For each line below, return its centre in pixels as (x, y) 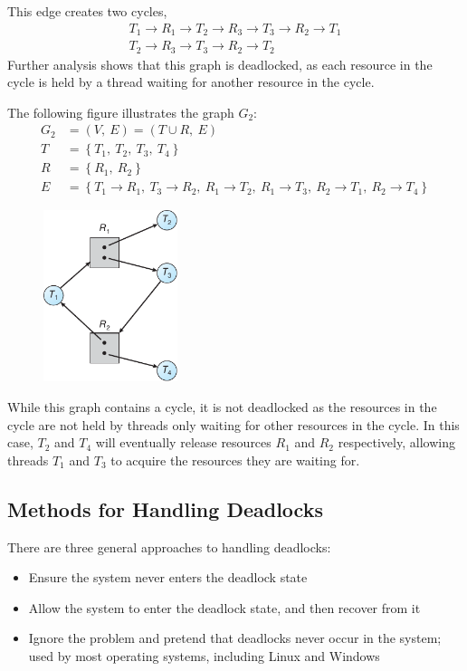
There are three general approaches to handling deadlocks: (169, 546)
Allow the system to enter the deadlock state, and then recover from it (224, 607)
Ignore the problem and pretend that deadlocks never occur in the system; (235, 638)
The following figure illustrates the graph (121, 112)
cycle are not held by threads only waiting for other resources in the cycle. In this (233, 424)
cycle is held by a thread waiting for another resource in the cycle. (191, 82)
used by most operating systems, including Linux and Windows (204, 655)
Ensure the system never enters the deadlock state (168, 577)
